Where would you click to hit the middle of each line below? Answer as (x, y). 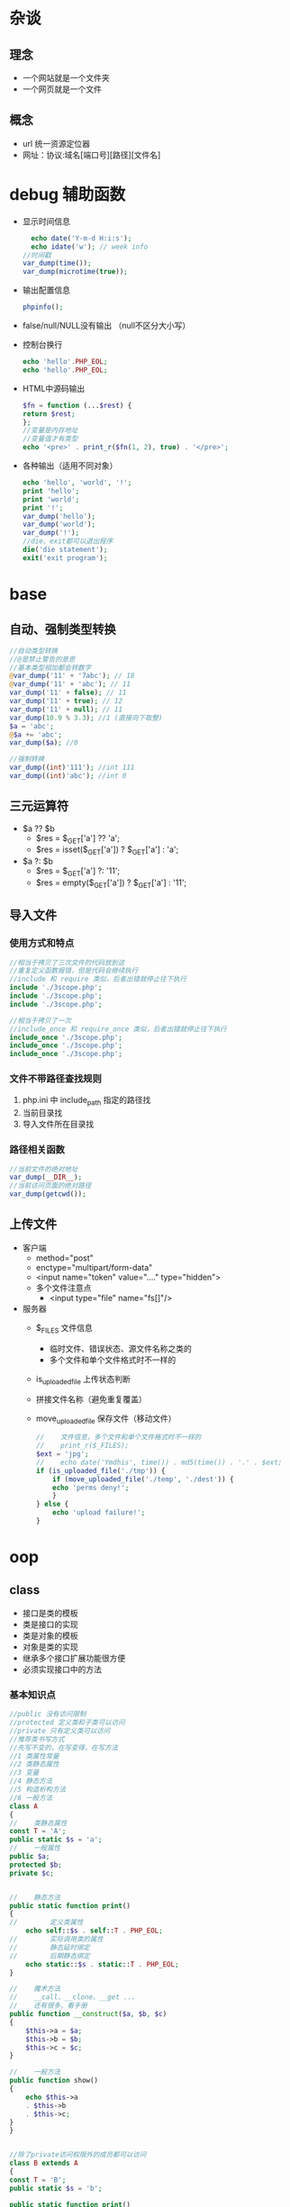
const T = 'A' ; (38, 1832)
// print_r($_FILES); (82, 1446)
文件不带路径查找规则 (55, 1079)
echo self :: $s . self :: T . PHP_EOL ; (95, 1931)
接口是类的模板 (50, 1613)
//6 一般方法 (31, 1797)
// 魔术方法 (35, 1989)
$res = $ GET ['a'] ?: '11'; (78, 872)
